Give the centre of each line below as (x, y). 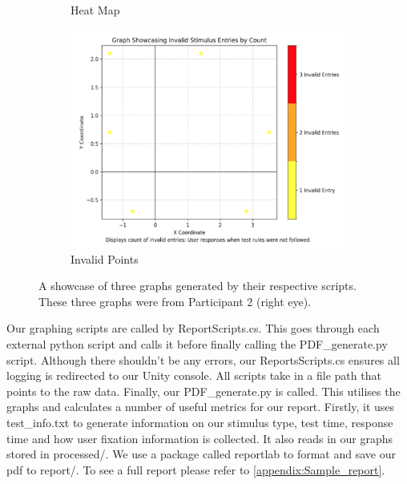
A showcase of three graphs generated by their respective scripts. (197, 286)
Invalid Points (105, 258)
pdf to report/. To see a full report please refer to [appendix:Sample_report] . (196, 469)
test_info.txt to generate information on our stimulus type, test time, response (200, 422)
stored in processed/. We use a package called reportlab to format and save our (201, 454)
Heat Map (95, 10)
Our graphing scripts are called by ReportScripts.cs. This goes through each (193, 328)
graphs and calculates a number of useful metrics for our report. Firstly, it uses (201, 407)
